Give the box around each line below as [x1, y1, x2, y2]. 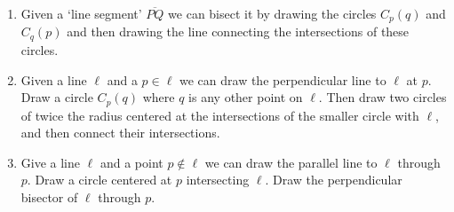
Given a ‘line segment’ [20, 4, 142, 22]
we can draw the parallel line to [204, 153, 378, 171]
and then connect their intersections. [20, 123, 220, 142]
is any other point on [188, 88, 303, 106]
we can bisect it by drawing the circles [168, 4, 377, 22]
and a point [100, 153, 163, 171]
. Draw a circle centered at [27, 170, 172, 189]
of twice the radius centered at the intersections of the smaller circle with [20, 106, 419, 124]
